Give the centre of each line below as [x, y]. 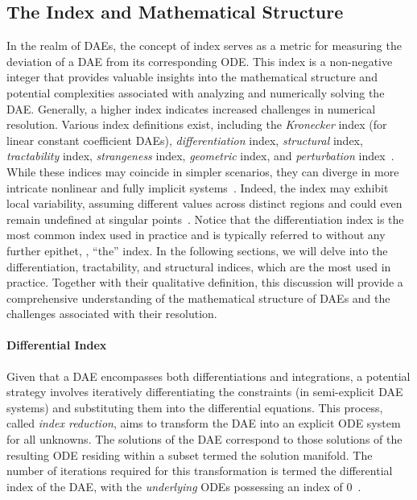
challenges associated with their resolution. [112, 314]
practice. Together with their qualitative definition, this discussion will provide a [205, 282]
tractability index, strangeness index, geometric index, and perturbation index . [200, 156]
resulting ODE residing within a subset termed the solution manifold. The [190, 455]
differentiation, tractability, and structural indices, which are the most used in [199, 266]
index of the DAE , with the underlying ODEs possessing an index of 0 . [184, 486]
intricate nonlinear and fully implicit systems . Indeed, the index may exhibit [198, 187]
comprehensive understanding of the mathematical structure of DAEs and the [198, 298]
